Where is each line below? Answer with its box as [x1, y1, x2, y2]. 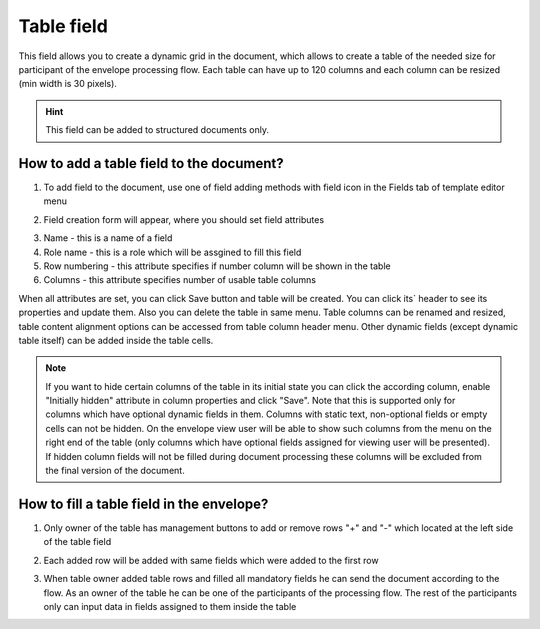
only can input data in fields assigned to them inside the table [43, 600, 297, 612]
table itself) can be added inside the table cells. [18, 334, 214, 346]
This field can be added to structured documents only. [45, 124, 270, 136]
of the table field [43, 536, 112, 548]
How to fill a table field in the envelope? [18, 495, 269, 512]
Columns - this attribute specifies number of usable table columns [43, 274, 317, 286]
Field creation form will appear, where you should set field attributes [43, 213, 325, 225]
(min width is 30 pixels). [18, 78, 117, 90]
